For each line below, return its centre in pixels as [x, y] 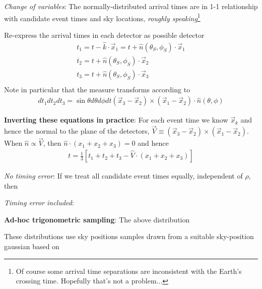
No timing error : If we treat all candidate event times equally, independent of [123, 176]
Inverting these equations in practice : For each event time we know [116, 120]
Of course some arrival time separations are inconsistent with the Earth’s [129, 271]
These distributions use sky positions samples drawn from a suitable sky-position [129, 236]
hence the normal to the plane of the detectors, [77, 131]
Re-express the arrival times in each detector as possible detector [104, 35]
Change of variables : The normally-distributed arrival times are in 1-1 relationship [131, 6]
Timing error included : [39, 203]
